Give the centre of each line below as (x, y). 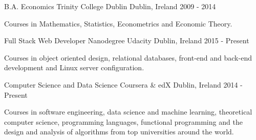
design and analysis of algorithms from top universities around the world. (119, 132)
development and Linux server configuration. (74, 67)
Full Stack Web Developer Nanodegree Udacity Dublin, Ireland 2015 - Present (127, 40)
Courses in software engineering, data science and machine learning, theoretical (128, 112)
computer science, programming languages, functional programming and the (123, 121)
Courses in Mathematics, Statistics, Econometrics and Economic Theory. (118, 23)
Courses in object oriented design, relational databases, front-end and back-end (128, 57)
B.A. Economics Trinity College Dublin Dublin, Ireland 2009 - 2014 (110, 6)
